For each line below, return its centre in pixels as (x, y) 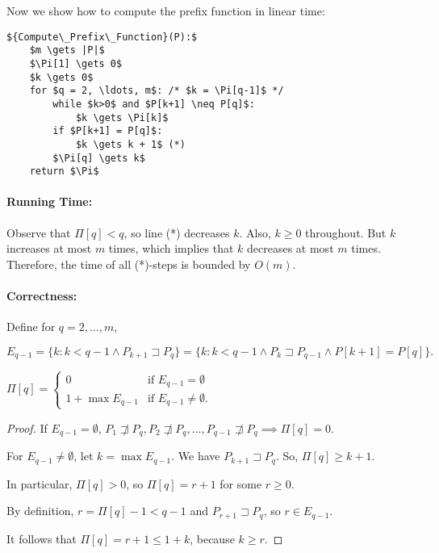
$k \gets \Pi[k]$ (122, 117)
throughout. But (346, 232)
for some (241, 483)
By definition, (40, 511)
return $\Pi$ (64, 172)
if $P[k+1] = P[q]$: (108, 131)
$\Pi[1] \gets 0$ (76, 63)
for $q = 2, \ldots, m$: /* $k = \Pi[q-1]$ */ (157, 91)
